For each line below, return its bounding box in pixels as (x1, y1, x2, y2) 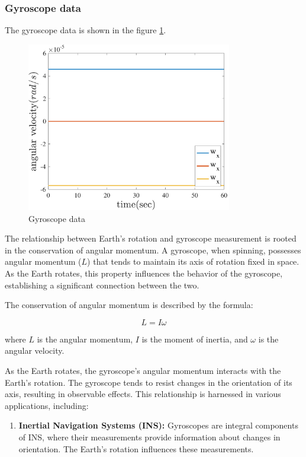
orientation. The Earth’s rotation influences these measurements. (18, 442, 254, 455)
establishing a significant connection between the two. (5, 278, 199, 291)
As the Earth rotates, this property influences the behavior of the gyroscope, (5, 267, 283, 279)
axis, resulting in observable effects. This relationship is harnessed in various (5, 388, 281, 400)
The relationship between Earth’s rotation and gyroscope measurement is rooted (5, 232, 297, 245)
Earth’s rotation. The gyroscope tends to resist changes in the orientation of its (5, 376, 292, 388)
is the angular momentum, (37, 332, 133, 345)
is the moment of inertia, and (141, 332, 248, 345)
